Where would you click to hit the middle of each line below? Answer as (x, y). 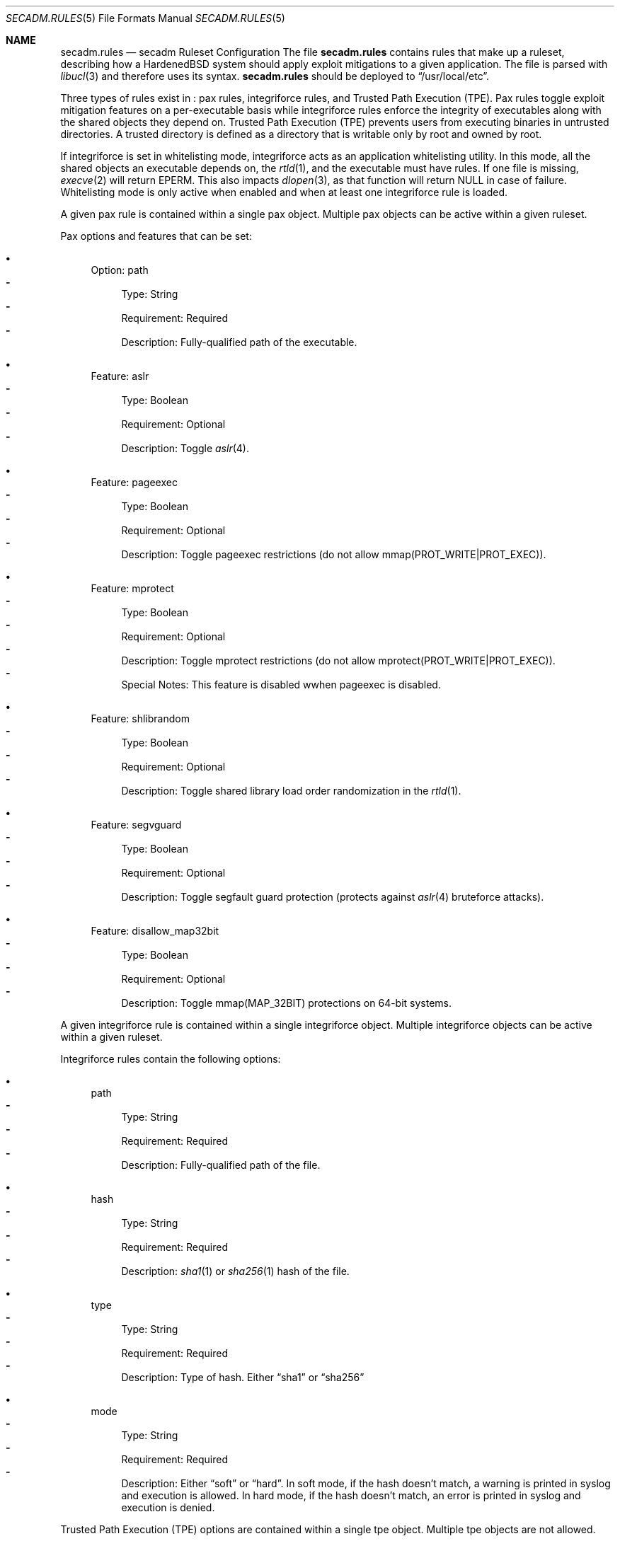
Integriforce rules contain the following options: (171, 1059)
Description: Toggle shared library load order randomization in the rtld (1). (291, 791)
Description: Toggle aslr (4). (185, 448)
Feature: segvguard (136, 825)
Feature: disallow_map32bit (155, 931)
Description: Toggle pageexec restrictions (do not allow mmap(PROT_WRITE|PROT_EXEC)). (334, 554)
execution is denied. (168, 1507)
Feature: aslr (120, 376)
